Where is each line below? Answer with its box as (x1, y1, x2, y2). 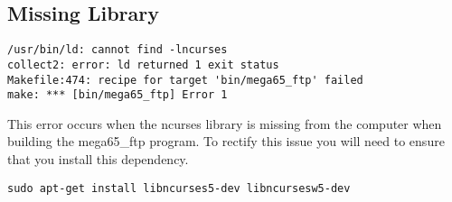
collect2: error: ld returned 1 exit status (7, 58, 279, 71)
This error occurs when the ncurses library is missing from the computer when (7, 114, 442, 133)
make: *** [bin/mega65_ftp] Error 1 (7, 88, 228, 102)
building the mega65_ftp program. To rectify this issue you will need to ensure (7, 132, 445, 151)
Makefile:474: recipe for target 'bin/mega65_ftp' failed (7, 73, 363, 87)
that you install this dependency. (7, 150, 189, 169)
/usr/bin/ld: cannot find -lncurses (7, 43, 228, 57)
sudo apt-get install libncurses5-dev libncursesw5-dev (7, 181, 351, 195)
